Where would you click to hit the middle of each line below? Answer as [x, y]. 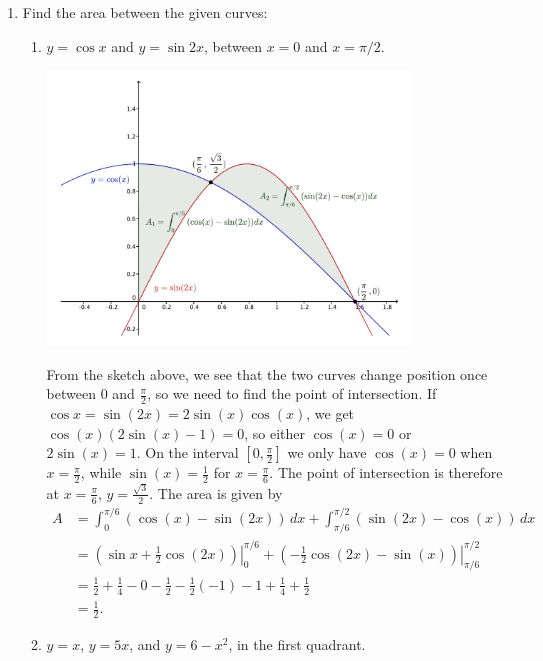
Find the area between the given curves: [145, 12]
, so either [275, 432]
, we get [330, 413]
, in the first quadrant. [297, 644]
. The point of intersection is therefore [386, 472]
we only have [327, 452]
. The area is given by [216, 492]
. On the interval [187, 452]
